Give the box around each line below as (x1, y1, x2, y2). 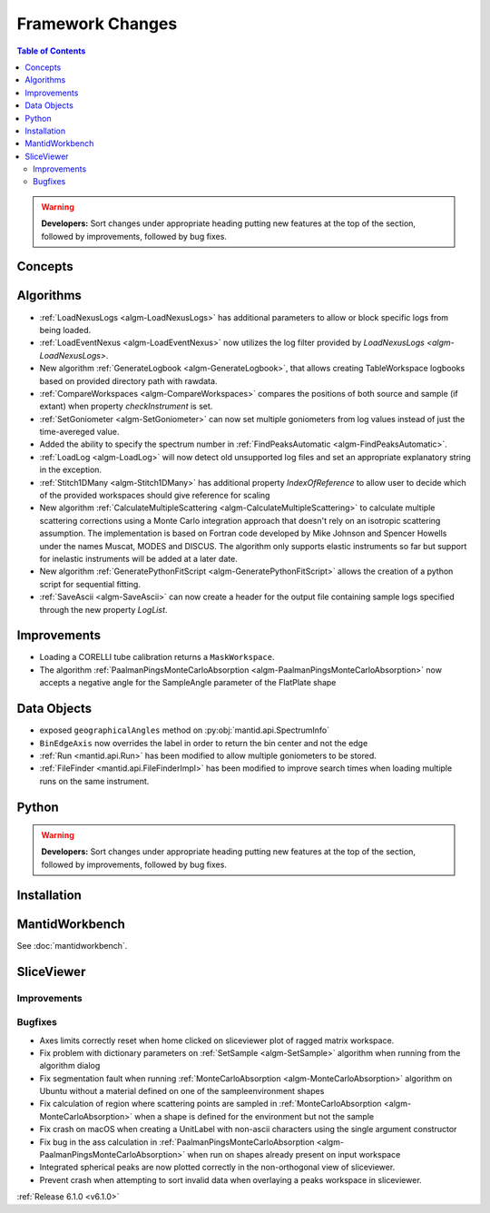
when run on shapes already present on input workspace (187, 1149, 401, 1160)
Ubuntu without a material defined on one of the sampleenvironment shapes (39, 1086, 325, 1097)
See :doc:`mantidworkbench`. (16, 940, 128, 951)
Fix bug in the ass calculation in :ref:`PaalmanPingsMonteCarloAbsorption (39, 1136, 315, 1148)
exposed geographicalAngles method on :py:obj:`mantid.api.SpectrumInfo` (39, 725, 330, 735)
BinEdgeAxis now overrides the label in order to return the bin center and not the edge (39, 737, 368, 748)
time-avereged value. (39, 427, 120, 438)
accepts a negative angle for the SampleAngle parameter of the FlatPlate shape (39, 677, 337, 688)
